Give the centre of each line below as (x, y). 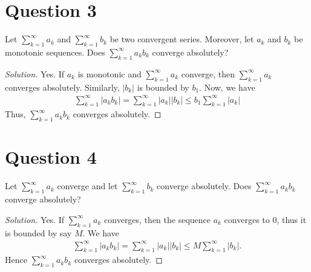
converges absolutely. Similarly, (62, 87)
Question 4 (51, 157)
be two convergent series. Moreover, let (182, 39)
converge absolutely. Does (204, 186)
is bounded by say (38, 232)
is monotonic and (110, 73)
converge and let (87, 186)
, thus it (292, 219)
